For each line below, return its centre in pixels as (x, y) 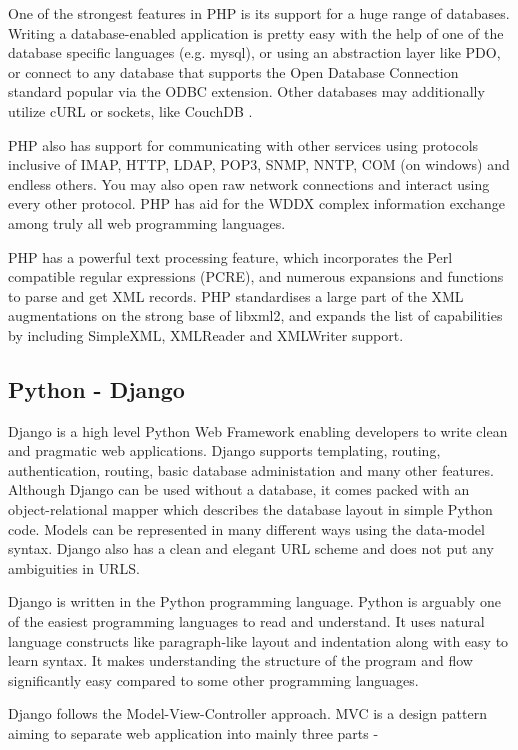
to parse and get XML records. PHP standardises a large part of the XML (236, 295)
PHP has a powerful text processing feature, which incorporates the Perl (230, 256)
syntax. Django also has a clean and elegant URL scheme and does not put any (251, 548)
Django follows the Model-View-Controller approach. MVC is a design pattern (247, 713)
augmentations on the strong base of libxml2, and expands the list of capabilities (255, 315)
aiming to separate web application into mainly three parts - (193, 733)
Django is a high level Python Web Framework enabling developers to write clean (258, 430)
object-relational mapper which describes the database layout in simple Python (250, 509)
